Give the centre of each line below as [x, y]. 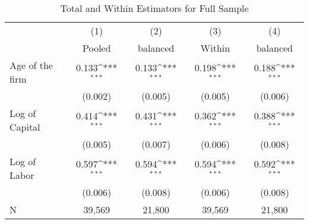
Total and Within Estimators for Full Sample [154, 8]
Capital [25, 127]
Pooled [97, 48]
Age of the [31, 65]
